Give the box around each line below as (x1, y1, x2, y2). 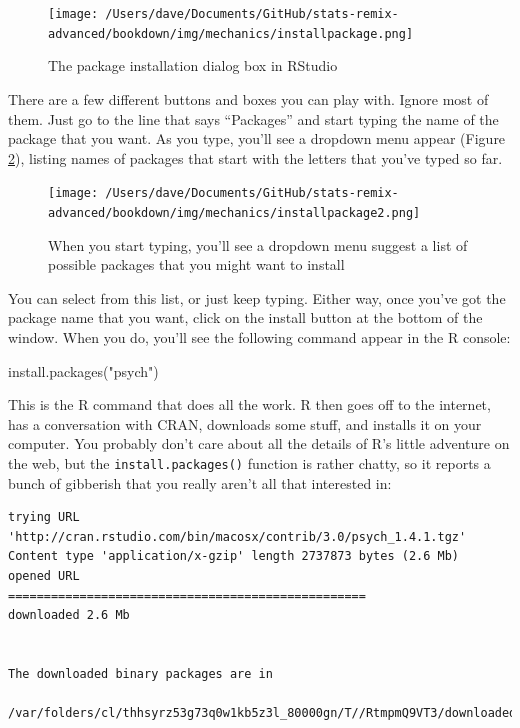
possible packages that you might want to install (48, 254, 345, 275)
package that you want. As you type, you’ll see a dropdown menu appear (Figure (8, 128, 506, 149)
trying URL (8, 510, 80, 525)
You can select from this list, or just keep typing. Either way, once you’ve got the (8, 287, 506, 308)
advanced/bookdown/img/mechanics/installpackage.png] (48, 26, 414, 41)
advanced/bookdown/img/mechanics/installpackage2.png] (48, 205, 421, 220)
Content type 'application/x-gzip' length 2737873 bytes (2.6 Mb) (8, 549, 460, 564)
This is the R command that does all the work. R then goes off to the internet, (8, 394, 491, 415)
